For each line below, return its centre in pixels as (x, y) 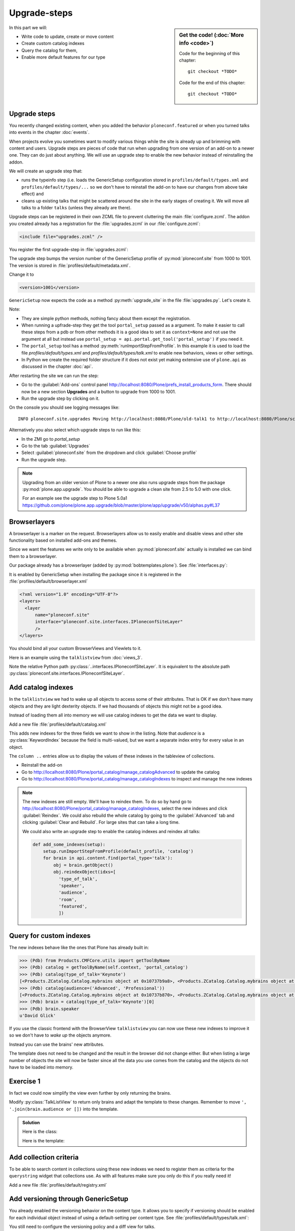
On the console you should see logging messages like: (64, 407)
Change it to (22, 274)
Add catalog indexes (41, 688)
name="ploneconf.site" (62, 615)
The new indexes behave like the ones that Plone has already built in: (79, 947)
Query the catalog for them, (49, 50)
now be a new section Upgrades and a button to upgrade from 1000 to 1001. (99, 391)
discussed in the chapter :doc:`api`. (57, 366)
